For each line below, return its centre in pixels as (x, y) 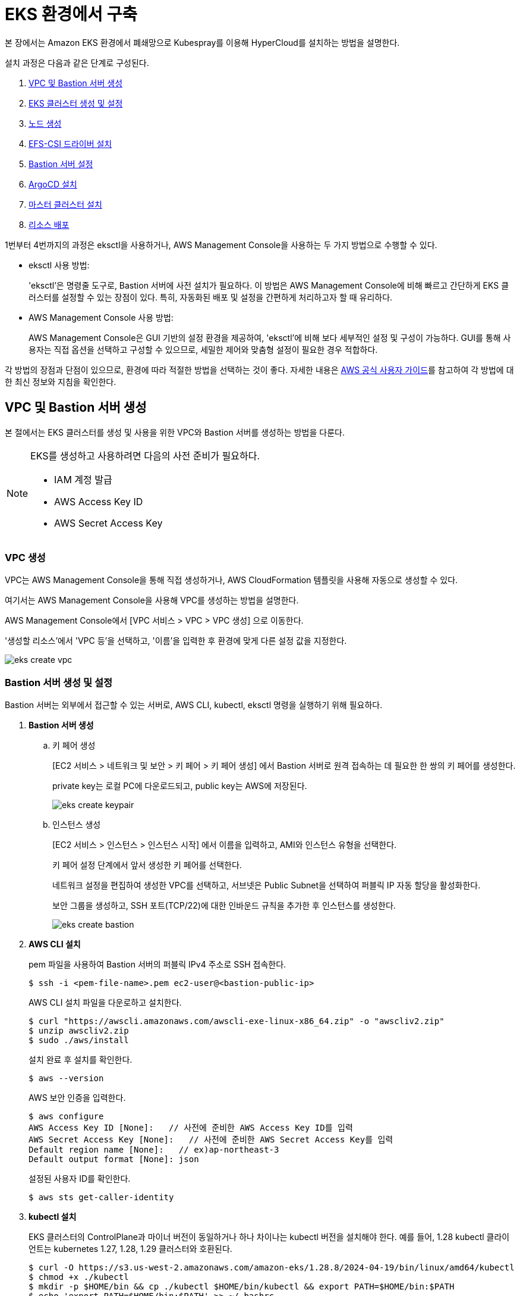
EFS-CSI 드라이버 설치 (70, 143)
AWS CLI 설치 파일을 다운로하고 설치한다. (105, 1003)
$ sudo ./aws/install (79, 1040)
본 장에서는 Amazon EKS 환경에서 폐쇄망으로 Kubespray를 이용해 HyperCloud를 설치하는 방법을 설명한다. (202, 42)
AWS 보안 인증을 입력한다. (77, 1098)
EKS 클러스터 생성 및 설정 (76, 103)
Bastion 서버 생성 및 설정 (59, 682)
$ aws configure (66, 1117)
